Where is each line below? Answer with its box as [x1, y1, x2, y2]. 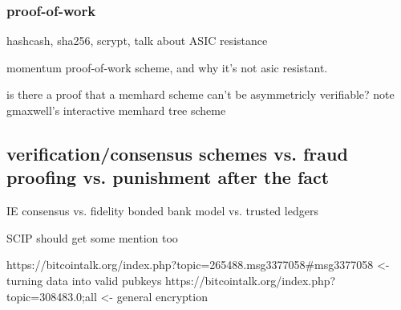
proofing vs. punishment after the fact [6, 165, 330, 190]
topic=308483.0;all [6, 288, 97, 304]
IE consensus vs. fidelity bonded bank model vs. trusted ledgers [6, 202, 318, 219]
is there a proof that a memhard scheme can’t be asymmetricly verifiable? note [6, 86, 395, 103]
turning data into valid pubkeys [6, 271, 162, 288]
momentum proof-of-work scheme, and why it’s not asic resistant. [6, 59, 328, 75]
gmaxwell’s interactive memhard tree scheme [6, 102, 226, 118]
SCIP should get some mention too [6, 229, 178, 246]
